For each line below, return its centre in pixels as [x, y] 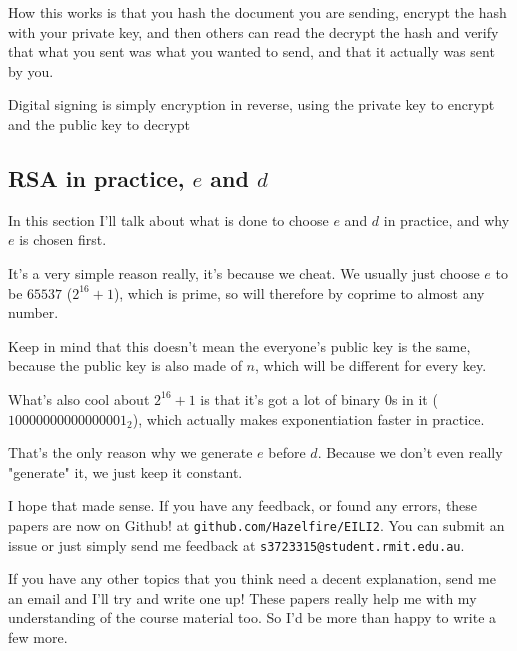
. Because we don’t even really [410, 452]
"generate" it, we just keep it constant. [125, 471]
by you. [31, 70]
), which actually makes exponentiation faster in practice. [308, 418]
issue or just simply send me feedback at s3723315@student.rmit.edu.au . [236, 544]
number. [33, 312]
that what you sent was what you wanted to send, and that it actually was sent [251, 51]
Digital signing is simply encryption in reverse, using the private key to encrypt [251, 104]
